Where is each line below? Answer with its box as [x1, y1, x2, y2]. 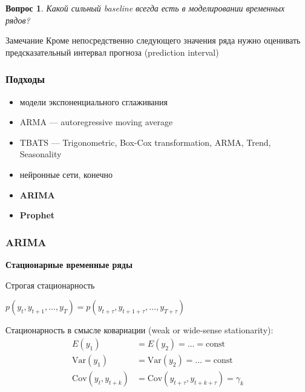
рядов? [5, 13, 30, 26]
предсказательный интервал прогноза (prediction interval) [5, 45, 219, 58]
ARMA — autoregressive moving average [19, 116, 173, 128]
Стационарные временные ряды [5, 258, 133, 270]
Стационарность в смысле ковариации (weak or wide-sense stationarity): [5, 324, 274, 336]
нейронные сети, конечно [19, 168, 113, 180]
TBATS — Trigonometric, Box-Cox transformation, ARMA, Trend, [19, 136, 271, 148]
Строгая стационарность [5, 278, 95, 291]
